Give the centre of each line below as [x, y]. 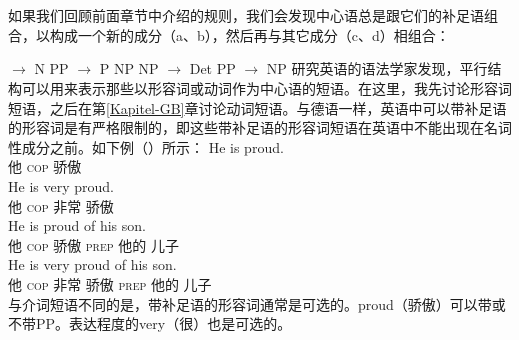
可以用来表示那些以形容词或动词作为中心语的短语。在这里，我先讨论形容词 [266, 87]
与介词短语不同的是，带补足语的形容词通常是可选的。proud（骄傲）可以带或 [257, 303]
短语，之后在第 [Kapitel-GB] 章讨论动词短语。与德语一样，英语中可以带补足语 [257, 107]
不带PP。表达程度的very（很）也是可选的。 [150, 323]
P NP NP [129, 68]
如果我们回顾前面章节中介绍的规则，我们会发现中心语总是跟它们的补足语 [246, 15]
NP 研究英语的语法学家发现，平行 [377, 68]
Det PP [212, 68]
